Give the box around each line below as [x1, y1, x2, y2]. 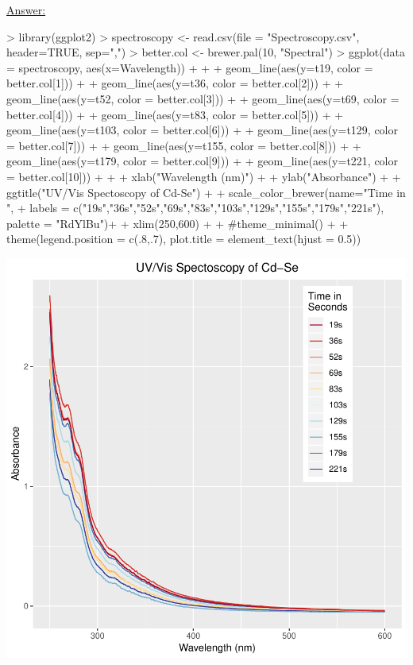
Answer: [6, 2, 46, 17]
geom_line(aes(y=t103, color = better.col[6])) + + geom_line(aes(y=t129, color [6, 122, 398, 138]
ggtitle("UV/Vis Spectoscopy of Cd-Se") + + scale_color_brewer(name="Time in [6, 184, 406, 200]
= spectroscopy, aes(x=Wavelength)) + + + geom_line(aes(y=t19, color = [6, 59, 373, 75]
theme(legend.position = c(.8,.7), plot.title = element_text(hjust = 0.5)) [6, 230, 361, 247]
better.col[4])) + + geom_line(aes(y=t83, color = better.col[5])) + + [6, 106, 344, 122]
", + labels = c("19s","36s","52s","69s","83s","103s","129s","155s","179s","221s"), [6, 199, 384, 216]
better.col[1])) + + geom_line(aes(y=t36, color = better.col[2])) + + [6, 75, 344, 91]
